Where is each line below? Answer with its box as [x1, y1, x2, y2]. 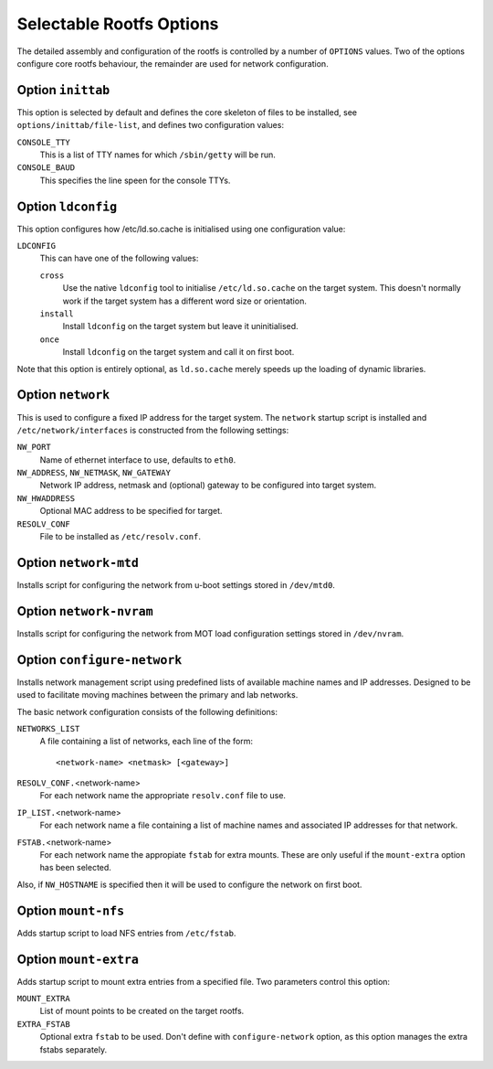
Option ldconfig [16, 198, 118, 214]
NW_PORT [16, 442, 52, 453]
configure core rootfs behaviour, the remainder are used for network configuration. [16, 58, 329, 69]
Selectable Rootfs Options [16, 14, 219, 34]
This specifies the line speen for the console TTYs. [39, 175, 231, 186]
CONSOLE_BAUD [16, 163, 76, 173]
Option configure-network [16, 652, 183, 668]
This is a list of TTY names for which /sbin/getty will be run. [39, 149, 276, 160]
